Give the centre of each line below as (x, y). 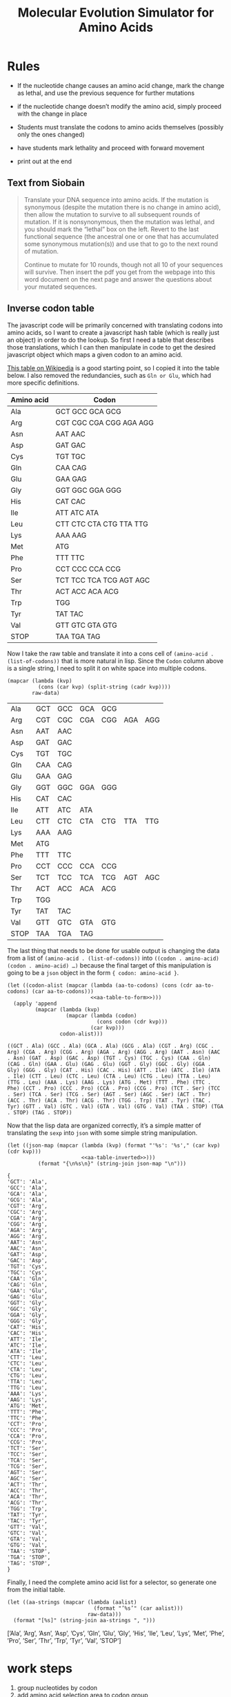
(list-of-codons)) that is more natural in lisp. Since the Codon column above (115, 661)
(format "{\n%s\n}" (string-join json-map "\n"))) (112, 1163)
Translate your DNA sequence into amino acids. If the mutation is (116, 199)
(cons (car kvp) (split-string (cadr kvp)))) (104, 687)
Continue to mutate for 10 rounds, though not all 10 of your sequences (123, 264)
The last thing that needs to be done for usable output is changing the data (113, 950)
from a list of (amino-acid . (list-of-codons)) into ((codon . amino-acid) (113, 958)
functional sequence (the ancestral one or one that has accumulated (121, 236)
